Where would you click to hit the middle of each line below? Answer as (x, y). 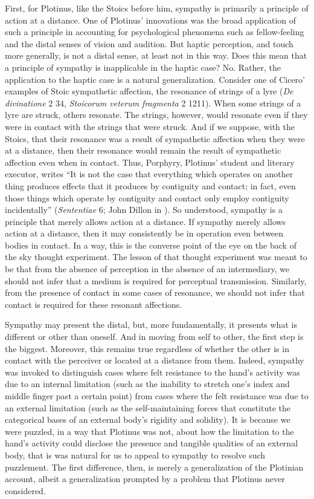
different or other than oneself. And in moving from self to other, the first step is (154, 337)
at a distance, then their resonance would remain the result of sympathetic (143, 150)
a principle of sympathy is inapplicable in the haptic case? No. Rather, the (143, 67)
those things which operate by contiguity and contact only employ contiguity (147, 197)
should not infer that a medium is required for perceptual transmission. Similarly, (156, 280)
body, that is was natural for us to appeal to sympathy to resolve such (135, 455)
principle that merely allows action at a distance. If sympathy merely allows (146, 221)
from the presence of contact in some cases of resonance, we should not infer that (155, 292)
